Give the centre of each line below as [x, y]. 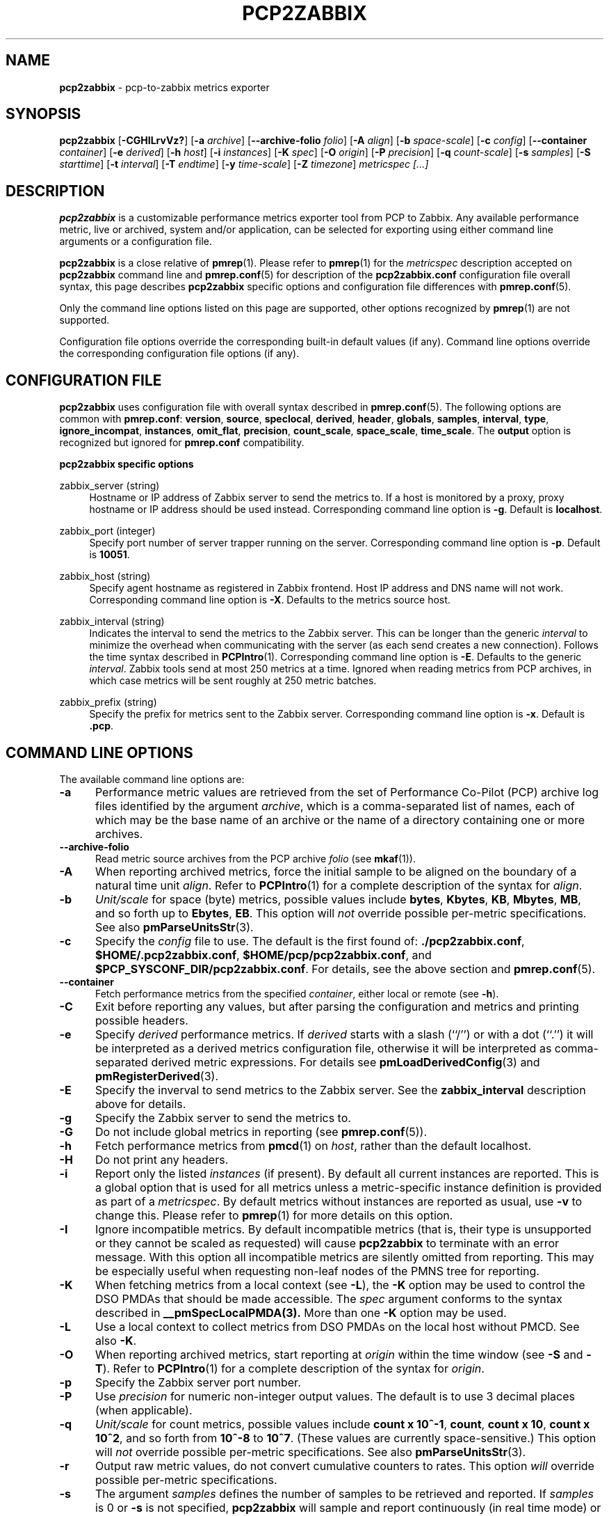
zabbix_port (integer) [107, 531]
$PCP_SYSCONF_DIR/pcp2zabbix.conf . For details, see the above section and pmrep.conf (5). [345, 969]
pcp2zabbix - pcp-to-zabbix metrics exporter [164, 87]
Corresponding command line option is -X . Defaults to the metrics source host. [270, 600]
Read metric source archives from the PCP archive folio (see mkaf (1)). [255, 858]
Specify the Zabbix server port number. [198, 1382]
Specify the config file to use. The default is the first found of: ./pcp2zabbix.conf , [310, 941]
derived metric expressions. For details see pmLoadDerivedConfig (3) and [346, 1062]
